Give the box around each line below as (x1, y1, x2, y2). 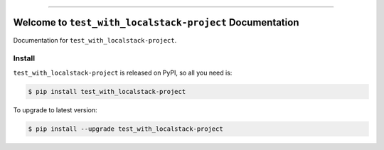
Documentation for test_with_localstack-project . (13, 36, 177, 44)
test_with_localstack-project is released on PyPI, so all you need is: (13, 68, 233, 77)
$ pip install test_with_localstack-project (28, 87, 186, 95)
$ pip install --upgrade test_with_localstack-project (28, 124, 223, 133)
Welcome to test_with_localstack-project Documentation (13, 16, 299, 28)
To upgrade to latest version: (13, 105, 97, 114)
